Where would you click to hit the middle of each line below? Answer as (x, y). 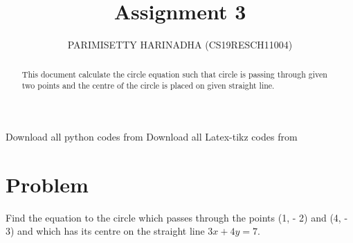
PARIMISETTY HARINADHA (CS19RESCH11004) (180, 45)
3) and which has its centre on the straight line (105, 231)
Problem (47, 184)
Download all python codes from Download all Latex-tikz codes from (152, 136)
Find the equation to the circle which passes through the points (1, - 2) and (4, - (177, 217)
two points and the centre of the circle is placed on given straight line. (148, 85)
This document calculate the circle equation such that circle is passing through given (174, 74)
